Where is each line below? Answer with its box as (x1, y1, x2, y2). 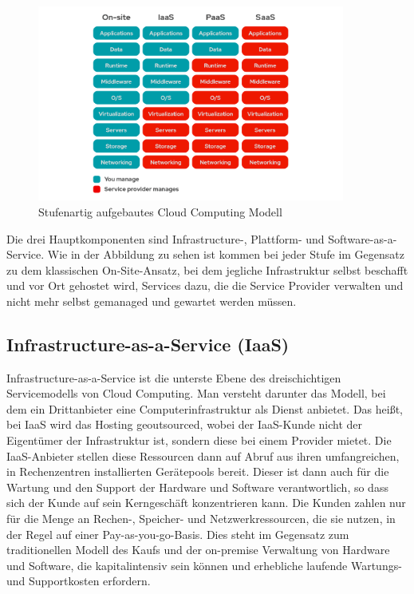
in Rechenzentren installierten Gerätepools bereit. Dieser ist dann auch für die (6, 463, 389, 480)
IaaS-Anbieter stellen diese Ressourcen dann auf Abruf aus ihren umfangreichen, (6, 447, 400, 464)
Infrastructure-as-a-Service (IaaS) (6, 331, 290, 356)
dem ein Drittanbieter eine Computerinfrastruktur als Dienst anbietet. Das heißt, (6, 400, 403, 417)
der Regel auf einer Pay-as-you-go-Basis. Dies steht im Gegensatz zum (6, 525, 349, 542)
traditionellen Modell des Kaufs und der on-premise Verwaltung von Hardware (6, 541, 390, 558)
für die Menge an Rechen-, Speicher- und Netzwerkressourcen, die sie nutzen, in (6, 510, 396, 527)
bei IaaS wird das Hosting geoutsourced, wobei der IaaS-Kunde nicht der (6, 416, 363, 433)
